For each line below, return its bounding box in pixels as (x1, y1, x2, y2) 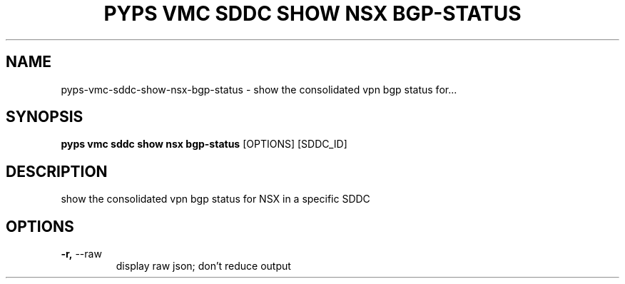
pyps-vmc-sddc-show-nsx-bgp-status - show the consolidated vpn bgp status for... (61, 83, 457, 96)
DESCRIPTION (6, 162, 108, 181)
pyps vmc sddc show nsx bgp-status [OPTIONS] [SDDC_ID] (61, 138, 347, 151)
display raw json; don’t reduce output (116, 260, 291, 273)
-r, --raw (61, 248, 102, 260)
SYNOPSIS (6, 108, 83, 126)
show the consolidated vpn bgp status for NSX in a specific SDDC (61, 193, 370, 206)
